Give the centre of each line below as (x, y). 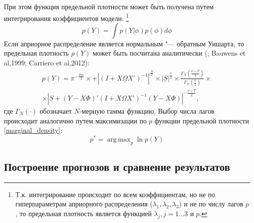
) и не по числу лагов (211, 204)
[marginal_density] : (33, 130)
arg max (119, 139)
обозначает (56, 111)
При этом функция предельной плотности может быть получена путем (109, 6)
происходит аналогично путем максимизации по (75, 120)
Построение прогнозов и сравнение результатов (117, 166)
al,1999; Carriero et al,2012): (47, 63)
